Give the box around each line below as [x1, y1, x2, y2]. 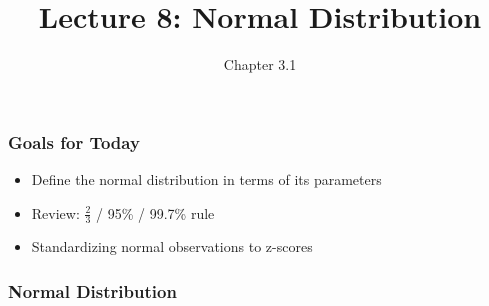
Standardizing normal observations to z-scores [31, 236, 313, 257]
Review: [31, 202, 80, 223]
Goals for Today [8, 129, 140, 154]
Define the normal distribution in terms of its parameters [31, 169, 382, 190]
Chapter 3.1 [223, 54, 297, 75]
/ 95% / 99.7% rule [96, 202, 215, 223]
